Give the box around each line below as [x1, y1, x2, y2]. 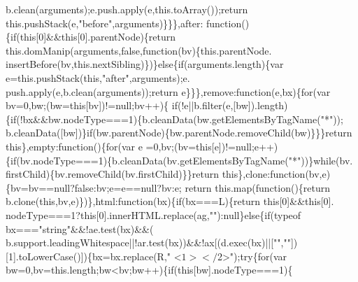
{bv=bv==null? [6, 180, 75, 195]
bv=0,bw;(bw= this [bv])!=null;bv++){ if [6, 98, 178, 113]
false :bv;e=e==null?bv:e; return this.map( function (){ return [74, 180, 331, 195]
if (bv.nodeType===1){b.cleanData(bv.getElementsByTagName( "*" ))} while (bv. [10, 153, 353, 167]
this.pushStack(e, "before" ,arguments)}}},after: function [6, 15, 242, 30]
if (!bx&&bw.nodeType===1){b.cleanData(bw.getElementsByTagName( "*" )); [10, 111, 343, 126]
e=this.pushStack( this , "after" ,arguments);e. [6, 70, 190, 85]
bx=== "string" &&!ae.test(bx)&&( [6, 221, 154, 236]
